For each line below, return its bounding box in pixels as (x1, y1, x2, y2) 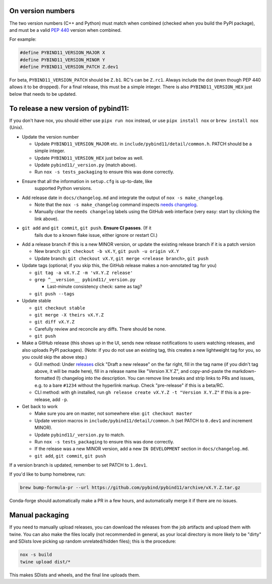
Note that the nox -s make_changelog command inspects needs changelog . (34, 202, 198, 208)
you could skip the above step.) (22, 354, 88, 360)
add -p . (52, 396, 69, 403)
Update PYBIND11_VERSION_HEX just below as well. (34, 155, 144, 161)
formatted (34, 375, 55, 381)
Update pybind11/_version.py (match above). (34, 162, 137, 168)
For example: (9, 36, 37, 42)
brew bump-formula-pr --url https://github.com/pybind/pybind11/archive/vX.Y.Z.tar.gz (20, 485, 241, 491)
